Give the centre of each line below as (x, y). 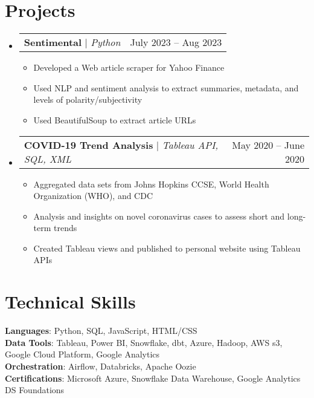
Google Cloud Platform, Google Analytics (82, 354)
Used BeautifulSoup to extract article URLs (115, 119)
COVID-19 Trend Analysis (88, 145)
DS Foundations (35, 390)
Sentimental (53, 42)
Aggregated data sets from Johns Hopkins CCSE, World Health (151, 184)
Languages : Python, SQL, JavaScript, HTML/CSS (101, 331)
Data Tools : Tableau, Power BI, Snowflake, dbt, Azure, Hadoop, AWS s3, (144, 342)
